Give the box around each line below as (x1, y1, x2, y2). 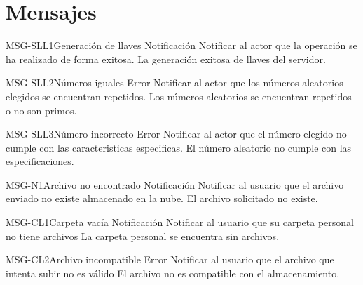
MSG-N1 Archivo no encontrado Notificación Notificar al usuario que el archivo (6, 177, 344, 192)
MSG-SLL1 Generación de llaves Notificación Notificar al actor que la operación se (6, 38, 357, 53)
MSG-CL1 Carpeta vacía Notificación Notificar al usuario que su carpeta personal (6, 215, 354, 230)
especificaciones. (6, 154, 74, 168)
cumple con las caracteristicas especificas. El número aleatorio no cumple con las (6, 140, 352, 154)
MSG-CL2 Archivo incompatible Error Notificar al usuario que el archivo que (6, 252, 334, 267)
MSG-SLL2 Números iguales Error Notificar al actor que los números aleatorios (6, 75, 343, 90)
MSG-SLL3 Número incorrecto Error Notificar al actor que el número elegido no (6, 126, 347, 141)
